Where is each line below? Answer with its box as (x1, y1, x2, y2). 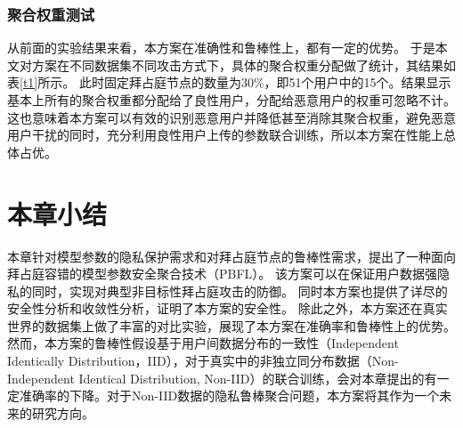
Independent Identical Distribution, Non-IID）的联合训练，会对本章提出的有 (7, 368, 437, 387)
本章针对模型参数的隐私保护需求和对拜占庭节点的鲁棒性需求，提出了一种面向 (7, 246, 456, 265)
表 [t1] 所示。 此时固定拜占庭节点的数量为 (7, 73, 241, 92)
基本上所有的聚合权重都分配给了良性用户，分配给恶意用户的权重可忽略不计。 (7, 91, 456, 109)
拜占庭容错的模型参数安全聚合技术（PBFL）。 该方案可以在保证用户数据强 (7, 264, 437, 283)
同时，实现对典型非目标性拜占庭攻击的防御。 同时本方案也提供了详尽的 (31, 281, 448, 300)
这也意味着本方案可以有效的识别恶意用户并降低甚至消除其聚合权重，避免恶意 (7, 108, 456, 126)
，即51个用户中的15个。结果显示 (264, 73, 451, 92)
